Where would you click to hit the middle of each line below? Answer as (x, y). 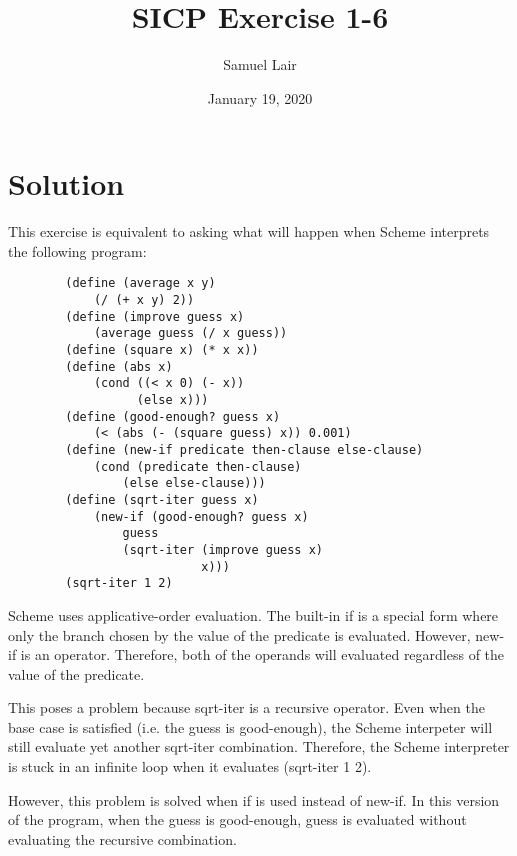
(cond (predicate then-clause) (197, 466)
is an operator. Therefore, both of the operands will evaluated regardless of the (262, 654)
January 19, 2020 (260, 97)
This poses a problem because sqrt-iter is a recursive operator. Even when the (246, 707)
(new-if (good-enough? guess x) (201, 516)
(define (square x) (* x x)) (162, 350)
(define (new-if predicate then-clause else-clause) (244, 450)
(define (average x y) (140, 283)
